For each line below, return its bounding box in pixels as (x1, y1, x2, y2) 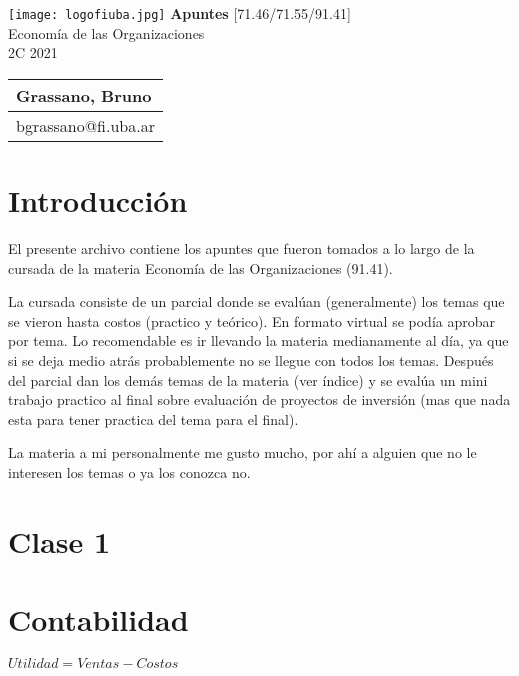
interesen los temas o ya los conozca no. (8, 461, 251, 482)
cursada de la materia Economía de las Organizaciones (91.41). (8, 257, 393, 278)
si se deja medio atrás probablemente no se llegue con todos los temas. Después (8, 349, 494, 370)
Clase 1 (8, 520, 111, 561)
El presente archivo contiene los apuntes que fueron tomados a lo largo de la (8, 237, 475, 258)
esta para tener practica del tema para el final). (8, 408, 299, 429)
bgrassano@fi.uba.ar (16, 113, 155, 137)
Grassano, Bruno (16, 83, 152, 107)
